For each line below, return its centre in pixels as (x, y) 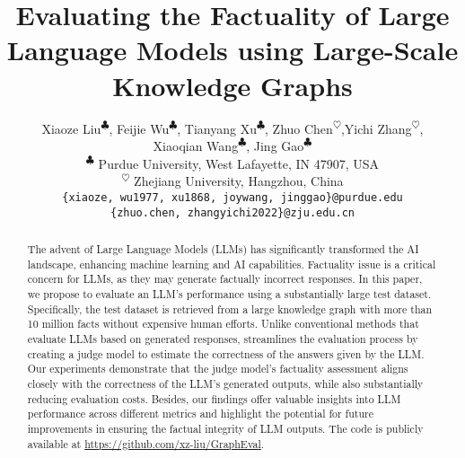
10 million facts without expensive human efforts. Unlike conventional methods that (223, 324)
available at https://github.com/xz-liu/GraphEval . (146, 443)
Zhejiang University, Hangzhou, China (239, 181)
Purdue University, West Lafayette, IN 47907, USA (239, 163)
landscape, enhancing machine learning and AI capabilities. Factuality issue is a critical (232, 264)
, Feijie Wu (139, 128)
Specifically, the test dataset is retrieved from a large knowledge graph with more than (230, 308)
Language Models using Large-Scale (232, 50)
